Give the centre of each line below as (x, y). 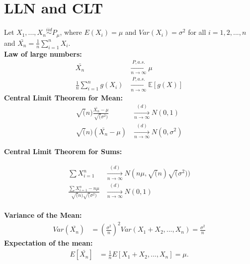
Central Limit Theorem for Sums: (63, 151)
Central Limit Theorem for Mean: (63, 97)
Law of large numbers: (43, 53)
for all (197, 32)
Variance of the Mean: (43, 215)
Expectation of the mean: (48, 243)
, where (71, 32)
